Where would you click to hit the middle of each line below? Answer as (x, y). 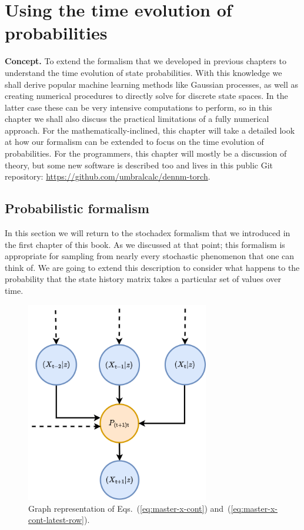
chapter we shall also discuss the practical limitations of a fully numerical (137, 119)
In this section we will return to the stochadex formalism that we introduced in (148, 233)
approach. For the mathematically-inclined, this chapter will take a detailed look (150, 130)
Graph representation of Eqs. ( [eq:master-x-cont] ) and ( (130, 508)
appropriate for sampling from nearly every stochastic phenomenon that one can (150, 256)
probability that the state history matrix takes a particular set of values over (143, 279)
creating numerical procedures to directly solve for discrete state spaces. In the (146, 96)
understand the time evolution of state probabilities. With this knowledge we (143, 72)
